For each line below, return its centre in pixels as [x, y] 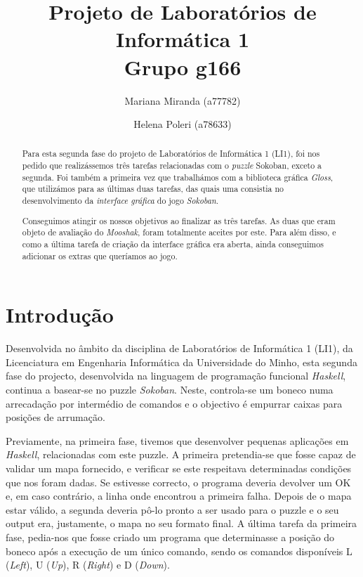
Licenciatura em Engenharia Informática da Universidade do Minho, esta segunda [181, 362]
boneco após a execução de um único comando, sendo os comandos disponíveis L [179, 551]
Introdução [60, 315]
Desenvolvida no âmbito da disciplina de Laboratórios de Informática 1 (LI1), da [179, 348]
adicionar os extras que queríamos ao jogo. [100, 255]
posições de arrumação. [55, 417]
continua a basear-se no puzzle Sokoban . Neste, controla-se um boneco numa [170, 389]
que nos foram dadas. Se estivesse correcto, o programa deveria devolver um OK [178, 482]
